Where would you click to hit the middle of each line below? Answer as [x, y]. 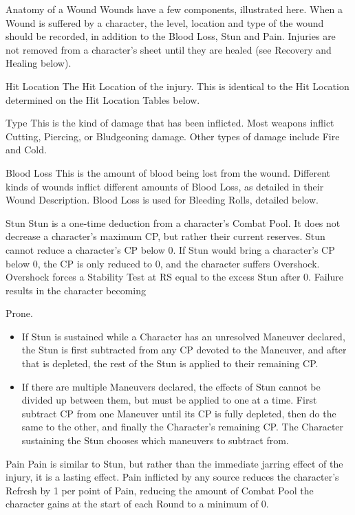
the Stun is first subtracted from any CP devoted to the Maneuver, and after [184, 350]
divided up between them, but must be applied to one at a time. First [169, 400]
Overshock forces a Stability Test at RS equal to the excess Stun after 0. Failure [174, 277]
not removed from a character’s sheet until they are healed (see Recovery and [169, 49]
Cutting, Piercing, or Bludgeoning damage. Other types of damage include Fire [173, 136]
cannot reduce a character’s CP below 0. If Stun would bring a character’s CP [170, 249]
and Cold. [26, 150]
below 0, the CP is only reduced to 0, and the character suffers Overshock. [163, 263]
